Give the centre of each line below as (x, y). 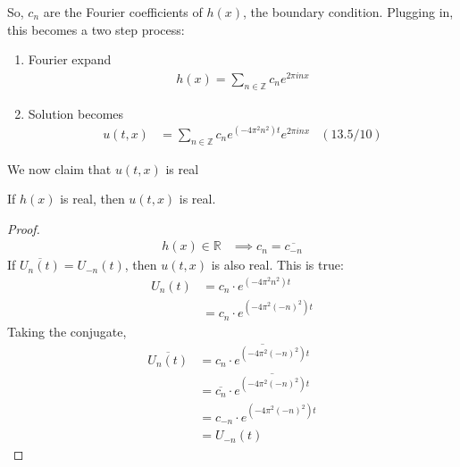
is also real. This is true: (277, 265)
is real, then (92, 199)
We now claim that (59, 168)
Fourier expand (70, 59)
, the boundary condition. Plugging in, (348, 12)
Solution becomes (76, 113)
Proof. (24, 228)
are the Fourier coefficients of (123, 12)
